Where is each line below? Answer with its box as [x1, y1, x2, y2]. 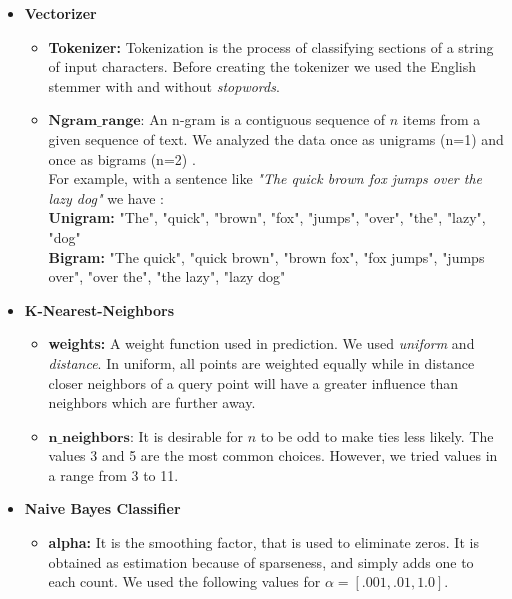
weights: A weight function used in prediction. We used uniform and [48, 333, 475, 354]
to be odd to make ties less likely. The [260, 425, 494, 446]
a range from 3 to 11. [48, 464, 179, 485]
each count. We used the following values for [48, 571, 321, 592]
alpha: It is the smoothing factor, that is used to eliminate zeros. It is [48, 532, 479, 553]
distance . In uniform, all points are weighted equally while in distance [48, 352, 475, 373]
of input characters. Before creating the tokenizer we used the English [48, 56, 476, 77]
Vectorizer [24, 3, 97, 23]
